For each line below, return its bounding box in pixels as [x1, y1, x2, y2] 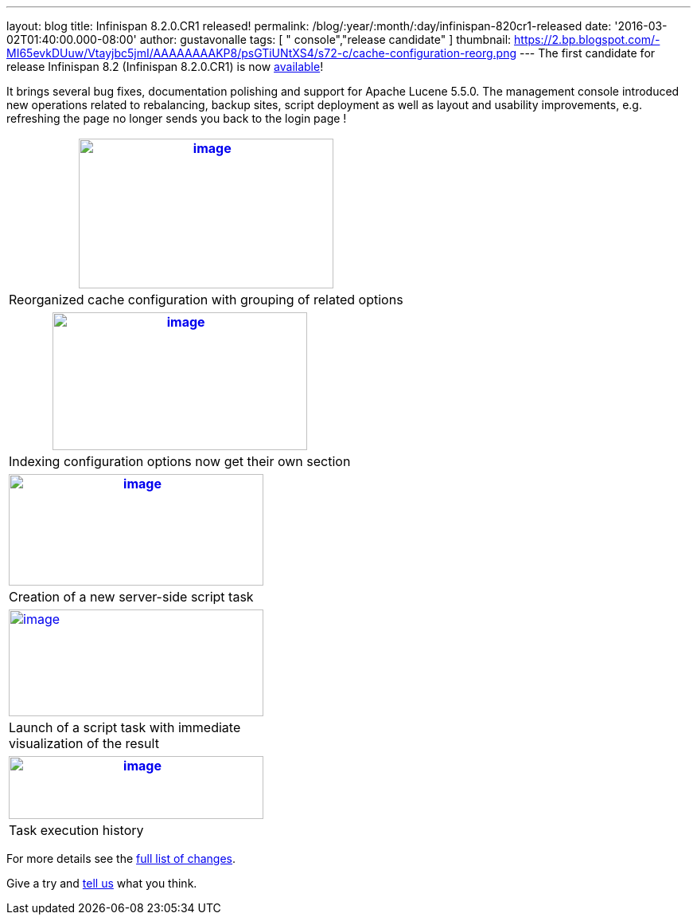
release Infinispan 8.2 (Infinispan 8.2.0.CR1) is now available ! [6, 60, 324, 73]
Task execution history [9, 822, 144, 838]
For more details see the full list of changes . [6, 852, 236, 865]
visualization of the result [9, 735, 159, 751]
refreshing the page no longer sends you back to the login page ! [6, 112, 347, 125]
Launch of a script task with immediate [9, 719, 241, 735]
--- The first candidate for [519, 46, 656, 60]
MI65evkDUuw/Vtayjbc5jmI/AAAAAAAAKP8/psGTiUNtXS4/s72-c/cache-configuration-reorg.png [6, 46, 517, 60]
